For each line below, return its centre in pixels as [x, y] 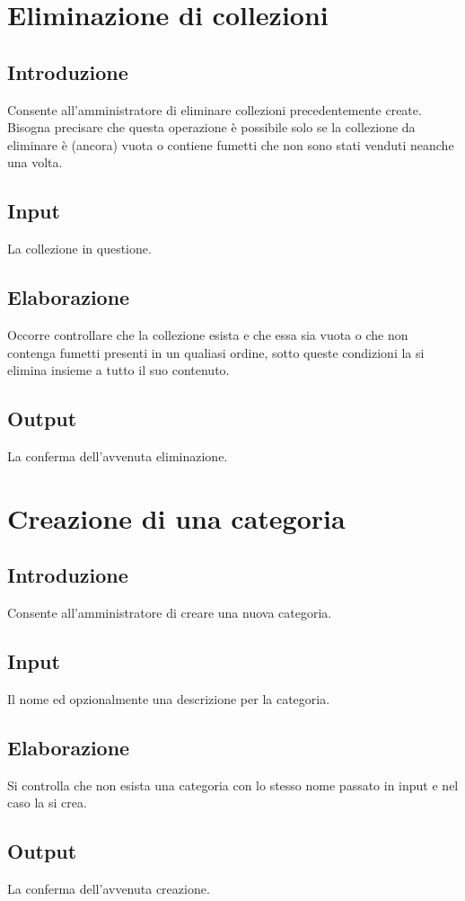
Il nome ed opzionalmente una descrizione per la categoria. [169, 698]
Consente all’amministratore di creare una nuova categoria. [170, 613]
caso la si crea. [47, 803]
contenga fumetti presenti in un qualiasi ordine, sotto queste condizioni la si [216, 352]
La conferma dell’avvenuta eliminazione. [118, 455]
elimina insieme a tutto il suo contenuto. [118, 370]
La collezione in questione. [79, 249]
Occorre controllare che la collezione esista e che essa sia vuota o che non [208, 334]
